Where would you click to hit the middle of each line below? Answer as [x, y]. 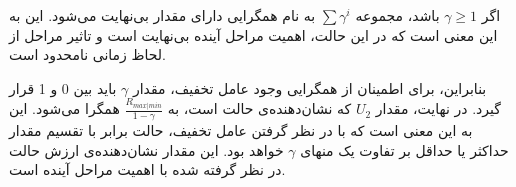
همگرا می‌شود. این [64, 108]
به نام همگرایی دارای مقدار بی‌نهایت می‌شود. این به [162, 15]
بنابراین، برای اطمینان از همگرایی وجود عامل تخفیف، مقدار [309, 87]
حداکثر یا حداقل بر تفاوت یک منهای [404, 149]
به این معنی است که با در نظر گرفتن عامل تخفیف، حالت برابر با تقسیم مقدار [241, 130]
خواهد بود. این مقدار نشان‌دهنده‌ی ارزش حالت [146, 149]
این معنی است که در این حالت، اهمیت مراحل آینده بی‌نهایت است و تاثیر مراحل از [253, 34]
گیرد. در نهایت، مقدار [438, 108]
